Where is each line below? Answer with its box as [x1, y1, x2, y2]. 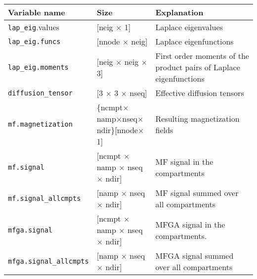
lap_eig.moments [8, 63, 69, 71]
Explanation [155, 6, 204, 18]
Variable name [8, 6, 65, 18]
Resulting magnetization [155, 113, 240, 124]
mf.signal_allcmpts [8, 194, 81, 202]
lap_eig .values [8, 21, 60, 33]
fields [155, 124, 173, 136]
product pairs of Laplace [155, 61, 240, 73]
